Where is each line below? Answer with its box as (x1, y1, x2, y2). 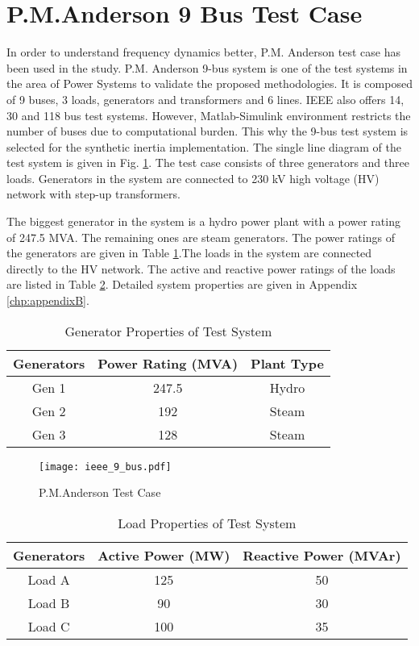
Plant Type (251, 353, 324, 373)
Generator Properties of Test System (64, 321, 272, 340)
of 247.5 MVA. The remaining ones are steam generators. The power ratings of (6, 228, 395, 245)
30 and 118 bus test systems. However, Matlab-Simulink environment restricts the (6, 106, 411, 123)
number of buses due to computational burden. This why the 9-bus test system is (6, 123, 409, 140)
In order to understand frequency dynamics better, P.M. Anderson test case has (6, 44, 400, 60)
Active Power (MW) (97, 545, 230, 565)
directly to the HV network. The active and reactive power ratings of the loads (6, 260, 396, 277)
